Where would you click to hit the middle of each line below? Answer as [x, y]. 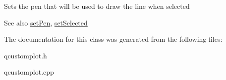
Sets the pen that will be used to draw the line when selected [97, 6]
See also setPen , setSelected [46, 22]
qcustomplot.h [26, 55]
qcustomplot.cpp [29, 72]
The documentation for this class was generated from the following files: [113, 39]
